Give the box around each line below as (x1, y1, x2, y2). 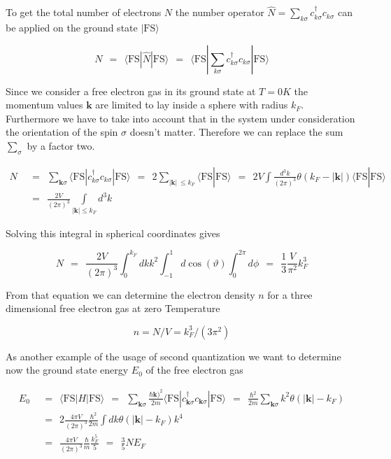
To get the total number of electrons (6, 5, 162, 20)
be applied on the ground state (6, 20, 138, 35)
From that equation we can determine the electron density (6, 287, 255, 302)
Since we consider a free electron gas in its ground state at (6, 83, 256, 98)
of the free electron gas (145, 362, 243, 377)
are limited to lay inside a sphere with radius (95, 97, 288, 112)
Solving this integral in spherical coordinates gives (6, 225, 220, 240)
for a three (267, 287, 313, 302)
